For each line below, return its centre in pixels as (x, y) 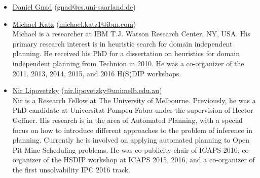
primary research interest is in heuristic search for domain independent (122, 43)
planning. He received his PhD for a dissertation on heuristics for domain (126, 53)
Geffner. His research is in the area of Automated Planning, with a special (127, 120)
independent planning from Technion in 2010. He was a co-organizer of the (128, 63)
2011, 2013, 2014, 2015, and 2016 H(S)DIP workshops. (97, 73)
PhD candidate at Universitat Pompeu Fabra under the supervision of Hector (133, 110)
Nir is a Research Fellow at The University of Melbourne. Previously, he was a (134, 100)
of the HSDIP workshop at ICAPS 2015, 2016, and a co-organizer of (149, 160)
